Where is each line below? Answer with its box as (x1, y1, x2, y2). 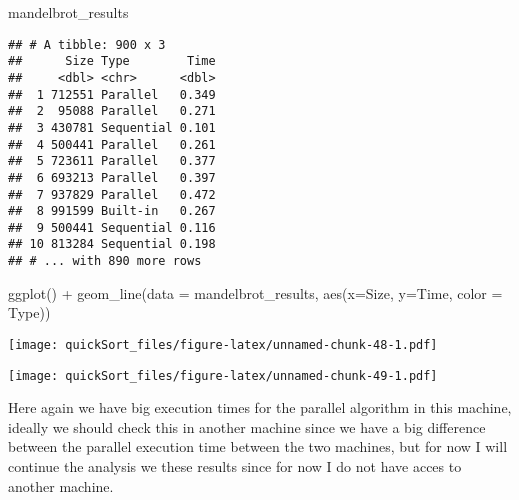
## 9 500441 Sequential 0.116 (8, 220, 216, 235)
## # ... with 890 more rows (8, 254, 202, 269)
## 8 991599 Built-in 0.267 (8, 204, 216, 219)
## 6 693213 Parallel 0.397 (8, 170, 216, 185)
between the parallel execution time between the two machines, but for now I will (8, 436, 508, 457)
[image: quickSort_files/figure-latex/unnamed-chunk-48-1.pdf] (8, 337, 438, 352)
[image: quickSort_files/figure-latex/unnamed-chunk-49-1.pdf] (8, 368, 438, 383)
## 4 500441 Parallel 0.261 (8, 137, 216, 152)
